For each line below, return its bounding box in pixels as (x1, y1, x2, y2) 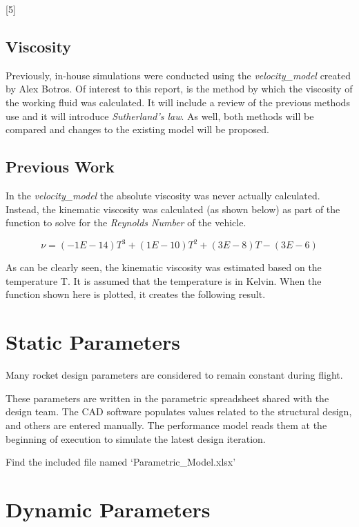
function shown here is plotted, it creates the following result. (6, 287, 266, 301)
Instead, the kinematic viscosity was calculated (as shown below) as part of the (6, 201, 340, 216)
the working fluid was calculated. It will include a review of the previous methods (6, 95, 350, 109)
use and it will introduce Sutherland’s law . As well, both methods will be (6, 108, 314, 123)
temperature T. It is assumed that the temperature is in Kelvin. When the (6, 273, 322, 288)
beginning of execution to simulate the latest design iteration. (6, 431, 266, 446)
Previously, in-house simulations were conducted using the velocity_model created (6, 68, 351, 82)
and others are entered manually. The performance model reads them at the (6, 417, 327, 432)
